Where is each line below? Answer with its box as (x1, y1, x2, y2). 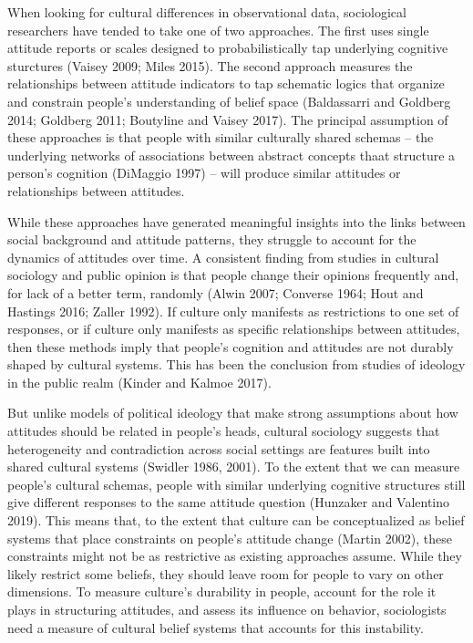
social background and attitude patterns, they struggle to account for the (7, 230, 416, 249)
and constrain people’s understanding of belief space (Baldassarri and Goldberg (7, 91, 451, 110)
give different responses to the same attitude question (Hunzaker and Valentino (7, 493, 450, 512)
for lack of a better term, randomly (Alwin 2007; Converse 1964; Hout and (7, 283, 424, 302)
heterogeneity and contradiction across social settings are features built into (7, 439, 430, 458)
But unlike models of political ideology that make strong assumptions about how (7, 403, 458, 422)
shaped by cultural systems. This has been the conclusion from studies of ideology (7, 355, 466, 374)
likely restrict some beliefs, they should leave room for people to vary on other (7, 564, 444, 583)
